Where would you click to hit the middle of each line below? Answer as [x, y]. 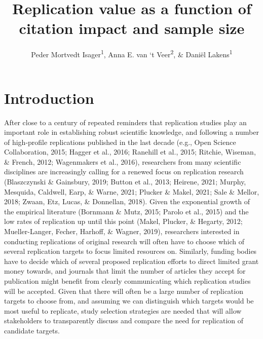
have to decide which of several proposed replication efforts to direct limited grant [131, 261]
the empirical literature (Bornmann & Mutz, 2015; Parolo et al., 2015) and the [126, 211]
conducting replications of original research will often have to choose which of [124, 241]
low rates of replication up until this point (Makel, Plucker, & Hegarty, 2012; [123, 221]
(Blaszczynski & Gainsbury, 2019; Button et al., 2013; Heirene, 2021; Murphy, [125, 182]
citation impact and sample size [132, 28]
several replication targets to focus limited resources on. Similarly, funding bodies [130, 251]
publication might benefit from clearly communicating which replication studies [127, 281]
